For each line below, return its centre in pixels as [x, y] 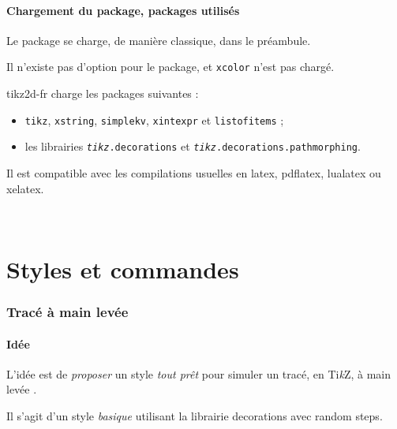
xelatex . [25, 188]
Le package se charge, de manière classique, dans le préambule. [159, 40]
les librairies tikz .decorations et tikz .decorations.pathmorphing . [193, 146]
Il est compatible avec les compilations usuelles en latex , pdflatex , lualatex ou [194, 172]
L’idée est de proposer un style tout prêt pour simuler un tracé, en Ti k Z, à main [199, 373]
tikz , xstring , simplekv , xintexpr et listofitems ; [154, 119]
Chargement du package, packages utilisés [123, 10]
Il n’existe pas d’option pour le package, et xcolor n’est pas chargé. [170, 67]
